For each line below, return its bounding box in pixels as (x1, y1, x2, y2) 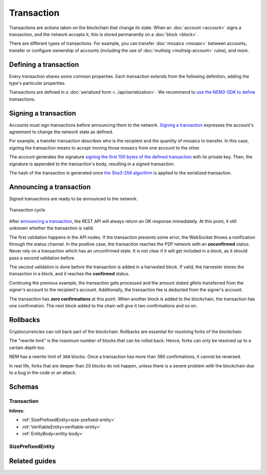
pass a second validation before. (9, 255, 76, 261)
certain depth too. (9, 344, 46, 350)
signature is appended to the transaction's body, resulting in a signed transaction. (9, 161, 175, 167)
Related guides (9, 457, 56, 465)
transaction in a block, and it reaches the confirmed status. (9, 271, 130, 277)
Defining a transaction (9, 60, 79, 69)
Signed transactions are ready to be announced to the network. (9, 195, 138, 202)
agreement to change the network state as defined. (9, 129, 113, 135)
